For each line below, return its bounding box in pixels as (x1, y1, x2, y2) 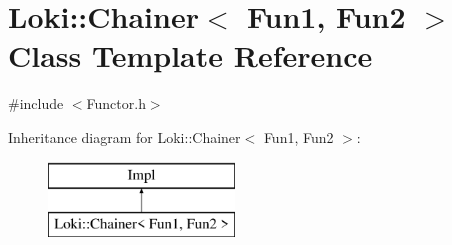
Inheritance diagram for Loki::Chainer (8, 126, 241, 147)
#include (8, 93, 64, 114)
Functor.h (86, 93, 146, 114)
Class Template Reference (8, 35, 373, 76)
